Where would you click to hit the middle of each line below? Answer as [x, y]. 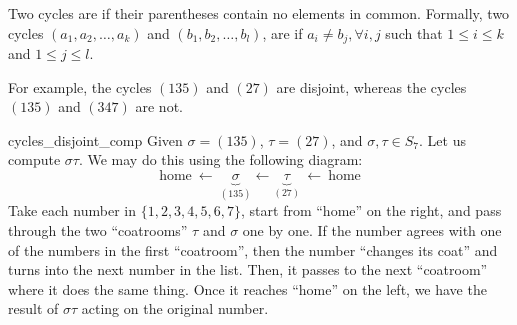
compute [34, 159]
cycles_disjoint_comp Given [95, 139]
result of [33, 308]
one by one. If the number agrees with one [372, 230]
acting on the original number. [175, 308]
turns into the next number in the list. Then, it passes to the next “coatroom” [248, 269]
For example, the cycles [80, 86]
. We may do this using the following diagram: [220, 159]
